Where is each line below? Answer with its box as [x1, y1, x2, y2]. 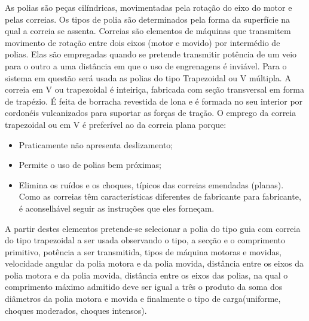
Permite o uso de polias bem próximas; [19, 158, 161, 171]
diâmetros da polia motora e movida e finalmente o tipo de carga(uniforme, [5, 292, 281, 305]
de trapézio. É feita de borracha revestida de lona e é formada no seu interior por [5, 94, 303, 107]
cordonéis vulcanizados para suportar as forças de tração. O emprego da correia [5, 106, 296, 119]
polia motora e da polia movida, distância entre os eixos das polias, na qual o [5, 268, 288, 281]
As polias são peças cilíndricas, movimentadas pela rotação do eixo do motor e [5, 1, 292, 13]
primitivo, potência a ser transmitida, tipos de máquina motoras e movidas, [5, 245, 282, 258]
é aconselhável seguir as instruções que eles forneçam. [19, 201, 215, 214]
